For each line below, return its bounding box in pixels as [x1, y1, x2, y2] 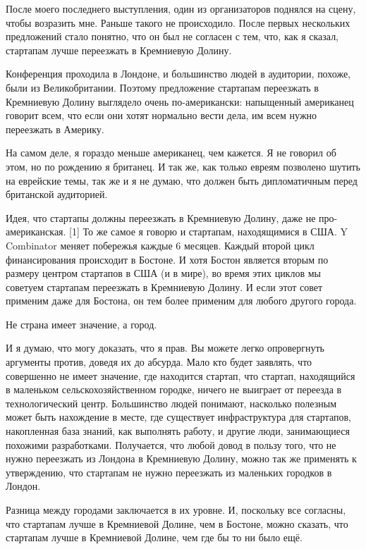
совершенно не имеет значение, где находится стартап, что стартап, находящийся [6, 368, 355, 383]
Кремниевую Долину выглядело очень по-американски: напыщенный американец [6, 94, 354, 109]
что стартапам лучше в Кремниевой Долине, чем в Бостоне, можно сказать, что [6, 516, 348, 531]
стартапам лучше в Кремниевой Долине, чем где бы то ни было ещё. [6, 530, 303, 545]
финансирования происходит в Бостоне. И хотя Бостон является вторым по [6, 252, 329, 266]
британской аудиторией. [6, 187, 108, 202]
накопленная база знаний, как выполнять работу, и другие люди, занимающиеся [6, 424, 350, 438]
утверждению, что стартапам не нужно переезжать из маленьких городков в [6, 464, 332, 479]
